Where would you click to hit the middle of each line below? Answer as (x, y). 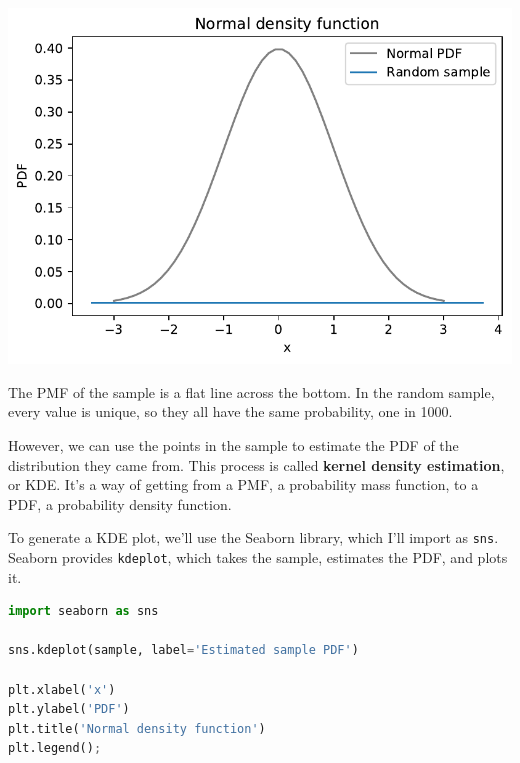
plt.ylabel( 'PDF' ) (69, 709)
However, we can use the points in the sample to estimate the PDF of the (233, 444)
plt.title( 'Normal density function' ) (137, 728)
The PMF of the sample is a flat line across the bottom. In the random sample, (251, 391)
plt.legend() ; (55, 748)
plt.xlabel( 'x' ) (62, 689)
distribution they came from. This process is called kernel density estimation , (256, 464)
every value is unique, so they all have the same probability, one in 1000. (230, 411)
